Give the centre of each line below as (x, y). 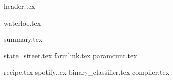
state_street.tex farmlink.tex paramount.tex (71, 55)
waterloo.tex (23, 22)
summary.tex (23, 39)
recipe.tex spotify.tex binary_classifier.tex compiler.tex (87, 72)
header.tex (20, 6)
